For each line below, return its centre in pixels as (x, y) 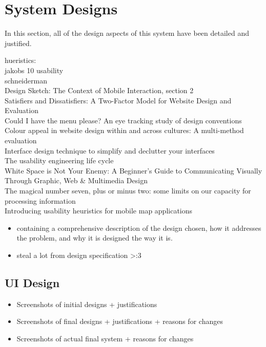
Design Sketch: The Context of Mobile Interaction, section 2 (99, 90)
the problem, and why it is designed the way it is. (95, 238)
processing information (40, 200)
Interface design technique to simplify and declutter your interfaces (110, 150)
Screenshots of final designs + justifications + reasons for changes (120, 321)
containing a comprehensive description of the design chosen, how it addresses (139, 227)
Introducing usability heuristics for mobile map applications (99, 211)
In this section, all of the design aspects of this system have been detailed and (127, 33)
